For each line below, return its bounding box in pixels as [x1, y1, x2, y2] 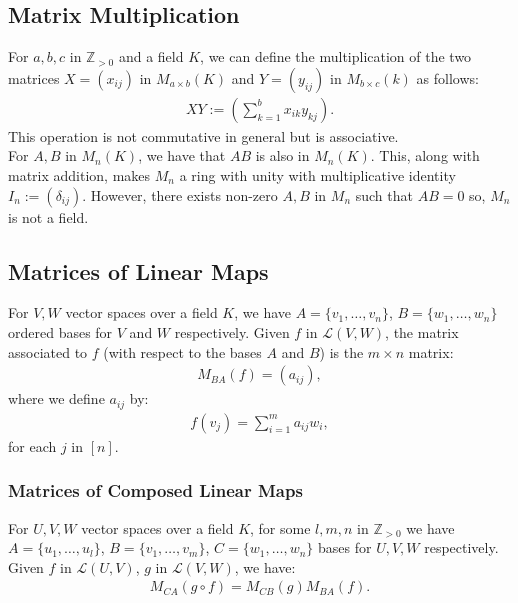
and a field [118, 46, 184, 67]
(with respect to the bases [103, 341, 262, 362]
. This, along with [370, 145, 480, 166]
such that [355, 184, 413, 205]
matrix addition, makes [8, 165, 151, 186]
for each [8, 435, 57, 456]
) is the [319, 341, 364, 362]
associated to [8, 341, 88, 362]
